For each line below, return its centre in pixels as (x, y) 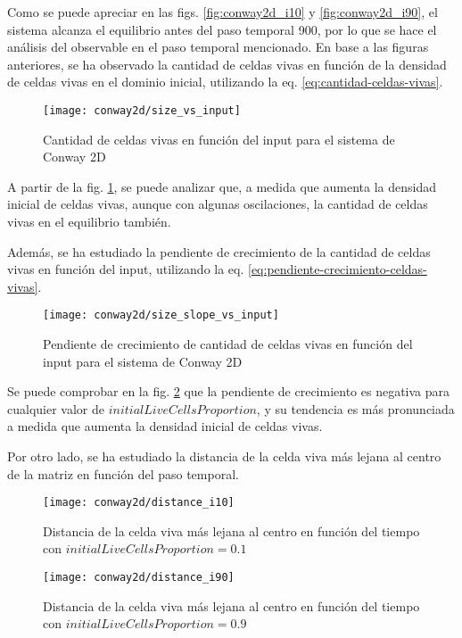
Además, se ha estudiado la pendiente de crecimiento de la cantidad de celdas (219, 251)
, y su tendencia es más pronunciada (355, 408)
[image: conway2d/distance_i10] (139, 503)
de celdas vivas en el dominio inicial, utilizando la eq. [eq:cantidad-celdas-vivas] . (225, 82)
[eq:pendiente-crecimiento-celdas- (338, 269)
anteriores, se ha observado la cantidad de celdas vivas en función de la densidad (227, 64)
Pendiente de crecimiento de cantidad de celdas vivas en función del (228, 344)
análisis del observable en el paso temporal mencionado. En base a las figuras (218, 47)
